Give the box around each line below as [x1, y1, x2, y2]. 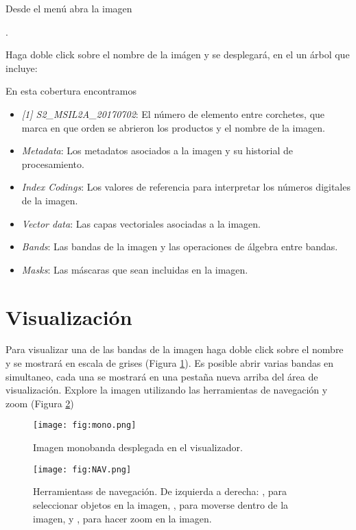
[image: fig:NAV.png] [33, 464, 132, 474]
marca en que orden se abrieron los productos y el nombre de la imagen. [21, 120, 326, 134]
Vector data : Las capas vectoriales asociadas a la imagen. [21, 216, 261, 230]
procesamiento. [21, 156, 84, 171]
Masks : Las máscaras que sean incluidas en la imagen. [21, 262, 248, 276]
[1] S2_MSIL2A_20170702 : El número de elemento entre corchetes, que [21, 106, 325, 121]
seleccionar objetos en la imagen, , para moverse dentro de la [33, 497, 289, 511]
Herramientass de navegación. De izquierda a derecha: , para [33, 484, 287, 498]
